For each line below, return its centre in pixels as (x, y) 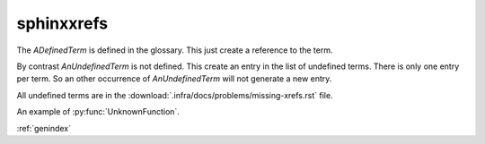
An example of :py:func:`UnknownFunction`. (98, 112)
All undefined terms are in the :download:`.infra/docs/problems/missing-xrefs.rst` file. (175, 95)
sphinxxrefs (62, 23)
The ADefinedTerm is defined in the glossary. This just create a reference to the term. (175, 50)
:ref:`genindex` (44, 128)
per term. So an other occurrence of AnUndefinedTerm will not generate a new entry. (174, 79)
